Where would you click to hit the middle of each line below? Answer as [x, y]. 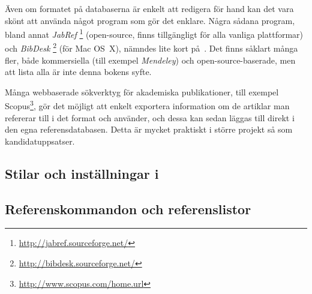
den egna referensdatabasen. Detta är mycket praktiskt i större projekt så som [149, 129]
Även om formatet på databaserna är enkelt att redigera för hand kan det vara [149, 8]
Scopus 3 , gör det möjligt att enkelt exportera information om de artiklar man [147, 105]
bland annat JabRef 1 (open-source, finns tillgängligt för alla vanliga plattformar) [154, 33]
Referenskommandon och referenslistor [128, 208]
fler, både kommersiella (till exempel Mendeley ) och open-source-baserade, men [150, 60]
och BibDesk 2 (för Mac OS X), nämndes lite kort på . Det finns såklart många [151, 47]
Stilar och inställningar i [82, 173]
